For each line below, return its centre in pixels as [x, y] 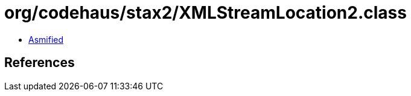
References [40, 63]
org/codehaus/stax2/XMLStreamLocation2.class [205, 13]
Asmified [46, 39]
